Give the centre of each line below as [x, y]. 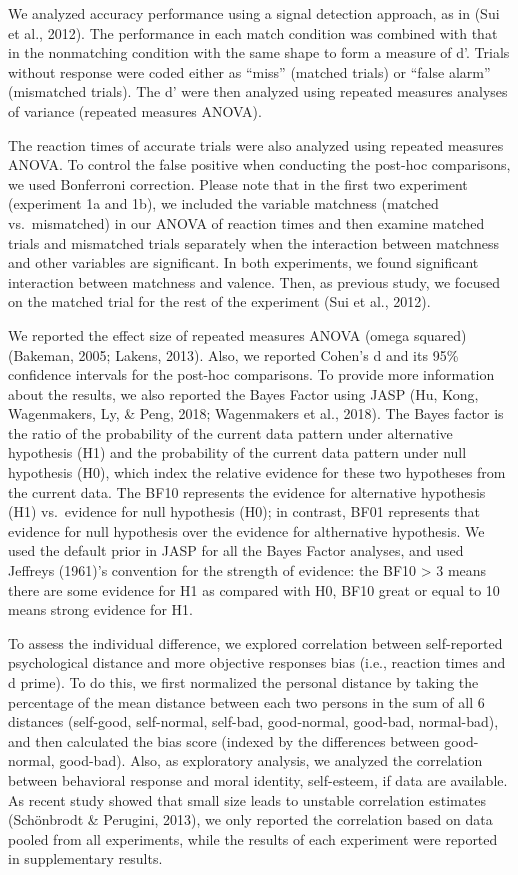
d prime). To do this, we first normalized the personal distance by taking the [243, 682]
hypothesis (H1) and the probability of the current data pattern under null [237, 452]
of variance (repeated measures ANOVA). [135, 110]
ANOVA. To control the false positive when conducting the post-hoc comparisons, [259, 164]
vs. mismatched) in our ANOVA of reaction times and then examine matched [246, 222]
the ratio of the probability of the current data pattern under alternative [230, 432]
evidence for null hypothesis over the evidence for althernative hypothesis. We [246, 530]
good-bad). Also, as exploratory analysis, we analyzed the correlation [271, 760]
